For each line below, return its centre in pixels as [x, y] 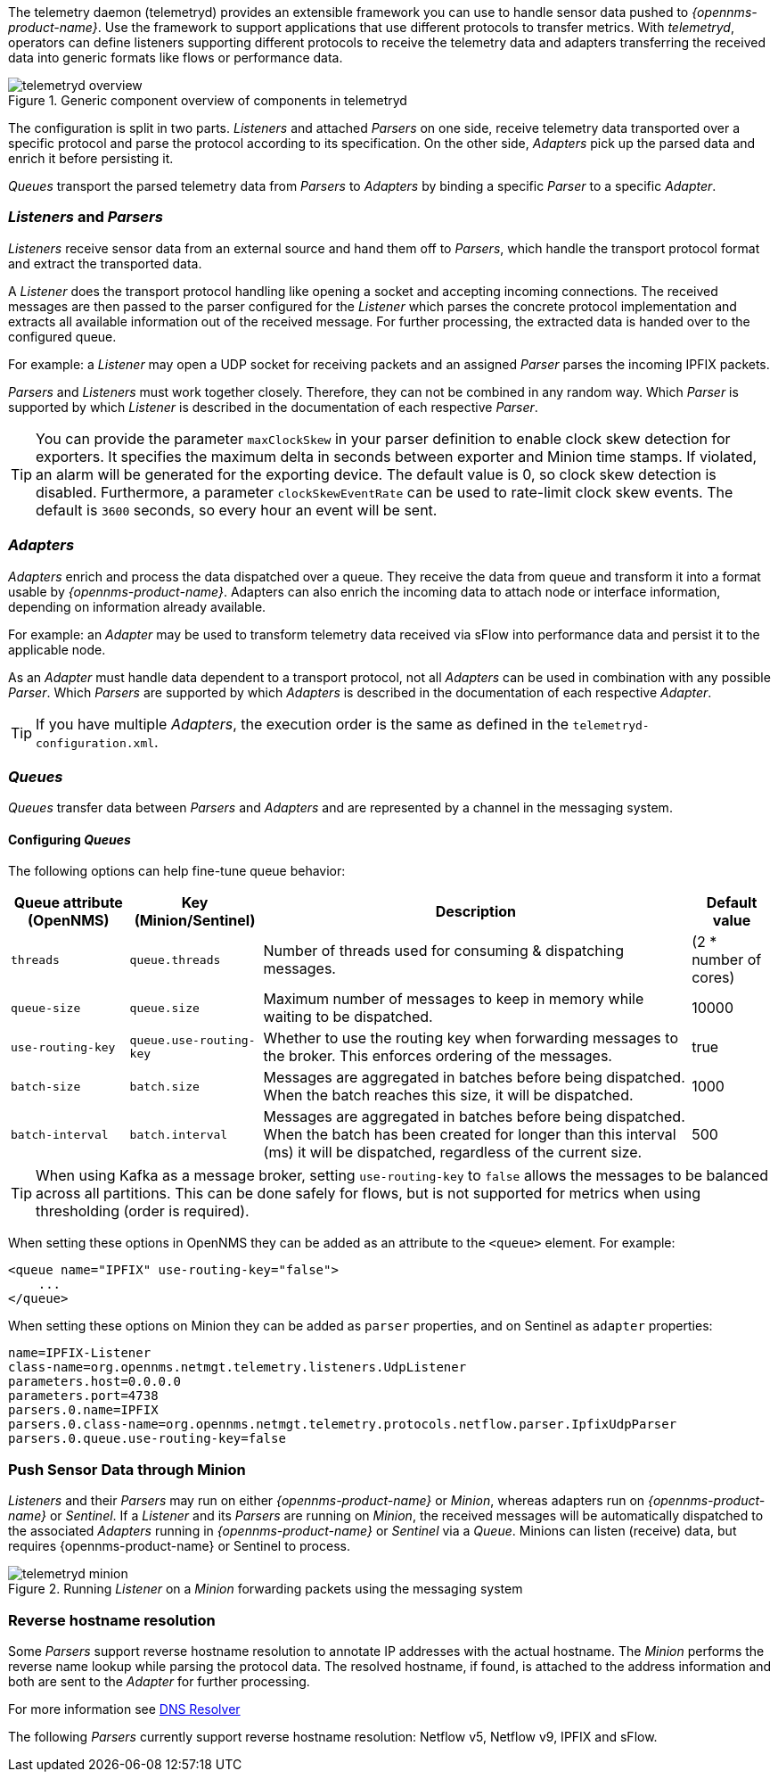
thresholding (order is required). [143, 1211]
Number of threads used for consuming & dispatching [443, 951]
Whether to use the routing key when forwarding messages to [471, 1038]
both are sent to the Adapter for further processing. [159, 1681]
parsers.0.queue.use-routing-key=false [147, 1439]
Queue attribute [68, 903]
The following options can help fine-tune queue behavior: [177, 871]
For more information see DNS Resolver [124, 1709]
